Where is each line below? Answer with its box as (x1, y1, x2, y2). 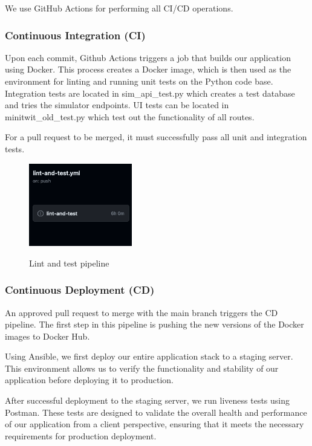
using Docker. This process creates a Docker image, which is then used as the (5, 63, 291, 76)
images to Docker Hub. (5, 329, 90, 342)
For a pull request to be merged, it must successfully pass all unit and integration (5, 131, 307, 143)
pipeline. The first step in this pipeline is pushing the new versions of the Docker (5, 318, 304, 331)
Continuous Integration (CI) (5, 27, 146, 42)
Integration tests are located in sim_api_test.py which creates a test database (5, 86, 295, 99)
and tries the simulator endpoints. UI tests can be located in (5, 99, 229, 111)
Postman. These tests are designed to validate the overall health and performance (5, 406, 307, 418)
